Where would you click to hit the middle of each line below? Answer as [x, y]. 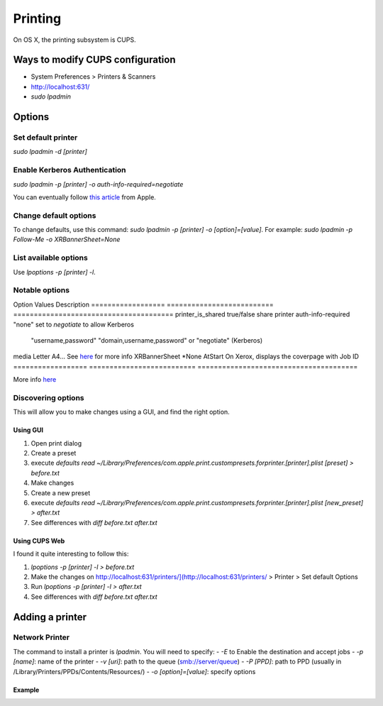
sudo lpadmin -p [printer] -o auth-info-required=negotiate [98, 184]
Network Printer [41, 637]
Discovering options [49, 397]
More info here [35, 380]
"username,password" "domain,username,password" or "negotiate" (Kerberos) [146, 340]
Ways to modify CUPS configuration [94, 60]
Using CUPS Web [39, 541]
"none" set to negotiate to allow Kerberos [74, 324]
